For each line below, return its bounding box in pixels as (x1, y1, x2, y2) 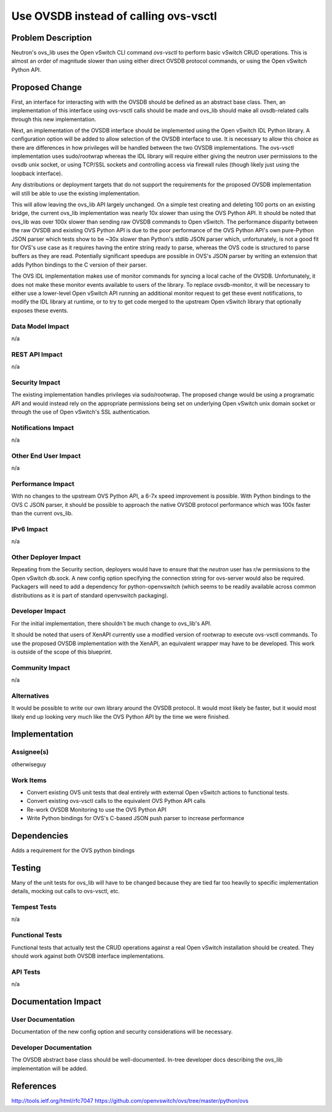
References (11, 1081, 57, 1091)
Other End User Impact (11, 452, 81, 460)
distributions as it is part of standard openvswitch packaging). (11, 592, 168, 599)
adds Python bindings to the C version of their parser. (11, 261, 148, 268)
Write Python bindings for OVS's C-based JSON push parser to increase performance (26, 815, 245, 822)
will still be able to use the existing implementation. (11, 189, 141, 197)
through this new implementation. (11, 116, 97, 123)
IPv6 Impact (11, 525, 49, 533)
